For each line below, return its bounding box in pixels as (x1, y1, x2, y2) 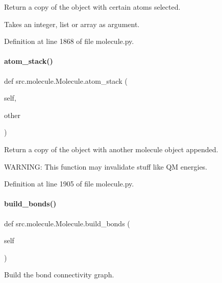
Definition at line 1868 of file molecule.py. (4, 36, 134, 46)
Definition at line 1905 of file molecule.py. (4, 178, 134, 189)
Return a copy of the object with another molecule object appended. (4, 144, 218, 154)
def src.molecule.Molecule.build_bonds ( (4, 218, 130, 228)
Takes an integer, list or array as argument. (4, 18, 140, 29)
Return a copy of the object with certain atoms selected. (4, 2, 181, 12)
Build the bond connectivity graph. (4, 269, 114, 280)
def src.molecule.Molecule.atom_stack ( (4, 75, 128, 86)
